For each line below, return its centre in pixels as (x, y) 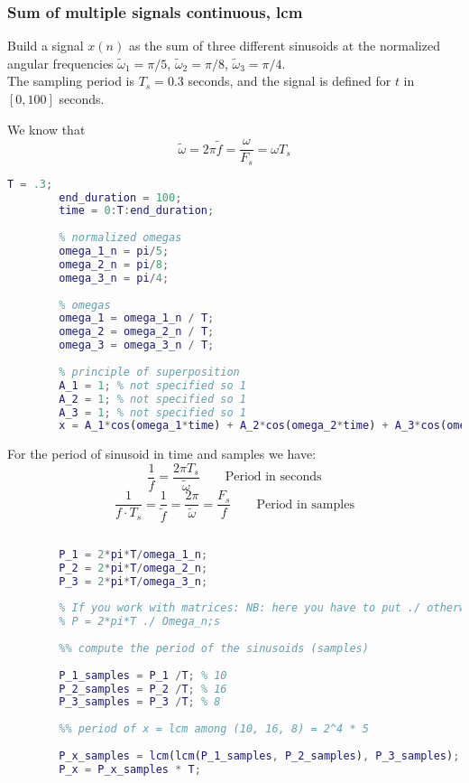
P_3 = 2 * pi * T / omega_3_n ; (133, 581)
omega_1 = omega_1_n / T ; (137, 318)
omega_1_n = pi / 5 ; (114, 252)
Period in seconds (273, 477)
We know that (46, 129)
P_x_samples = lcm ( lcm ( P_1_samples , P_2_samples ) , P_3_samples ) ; (259, 755)
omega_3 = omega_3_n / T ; (137, 345)
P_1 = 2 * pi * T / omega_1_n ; (133, 554)
